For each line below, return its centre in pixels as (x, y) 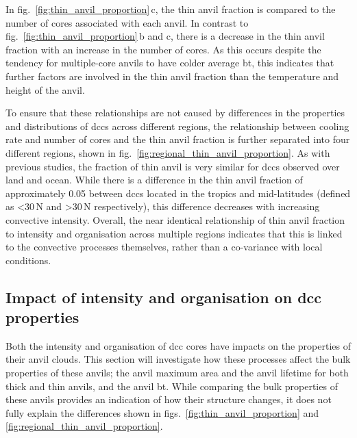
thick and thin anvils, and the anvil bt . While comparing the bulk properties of (172, 386)
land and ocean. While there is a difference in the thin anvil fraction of (154, 180)
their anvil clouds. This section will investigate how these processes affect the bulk (178, 359)
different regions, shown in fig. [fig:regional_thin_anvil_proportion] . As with (168, 152)
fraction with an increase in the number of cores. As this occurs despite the (163, 49)
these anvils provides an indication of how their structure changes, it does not (169, 399)
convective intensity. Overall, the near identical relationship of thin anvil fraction (175, 219)
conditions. (28, 260)
